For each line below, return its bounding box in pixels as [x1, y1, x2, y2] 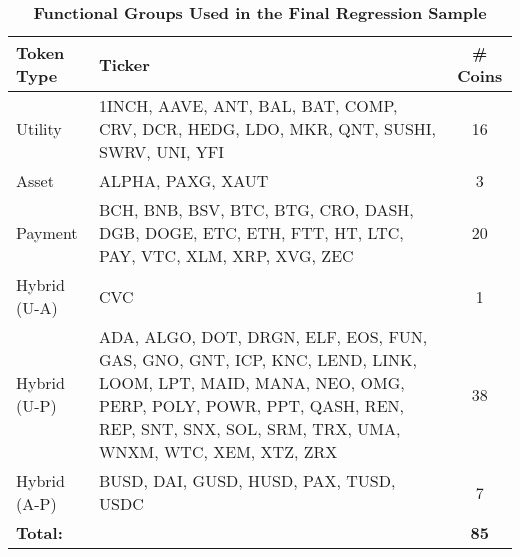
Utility [16, 117, 62, 140]
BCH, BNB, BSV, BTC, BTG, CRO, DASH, [99, 198, 414, 221]
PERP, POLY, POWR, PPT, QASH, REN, [99, 394, 404, 417]
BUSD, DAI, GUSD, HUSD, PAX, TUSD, [99, 469, 396, 492]
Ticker [99, 52, 150, 76]
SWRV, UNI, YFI [99, 140, 224, 163]
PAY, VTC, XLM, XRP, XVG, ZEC [99, 244, 354, 267]
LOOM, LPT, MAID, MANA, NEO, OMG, [99, 371, 405, 394]
